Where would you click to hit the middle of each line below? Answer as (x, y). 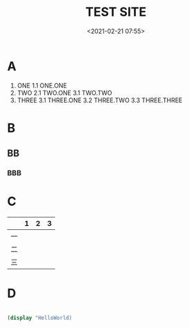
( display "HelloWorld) (40, 318)
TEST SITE (116, 12)
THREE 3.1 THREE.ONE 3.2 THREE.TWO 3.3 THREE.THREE (100, 100)
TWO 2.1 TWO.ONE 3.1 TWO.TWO (64, 93)
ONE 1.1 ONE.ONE (42, 85)
